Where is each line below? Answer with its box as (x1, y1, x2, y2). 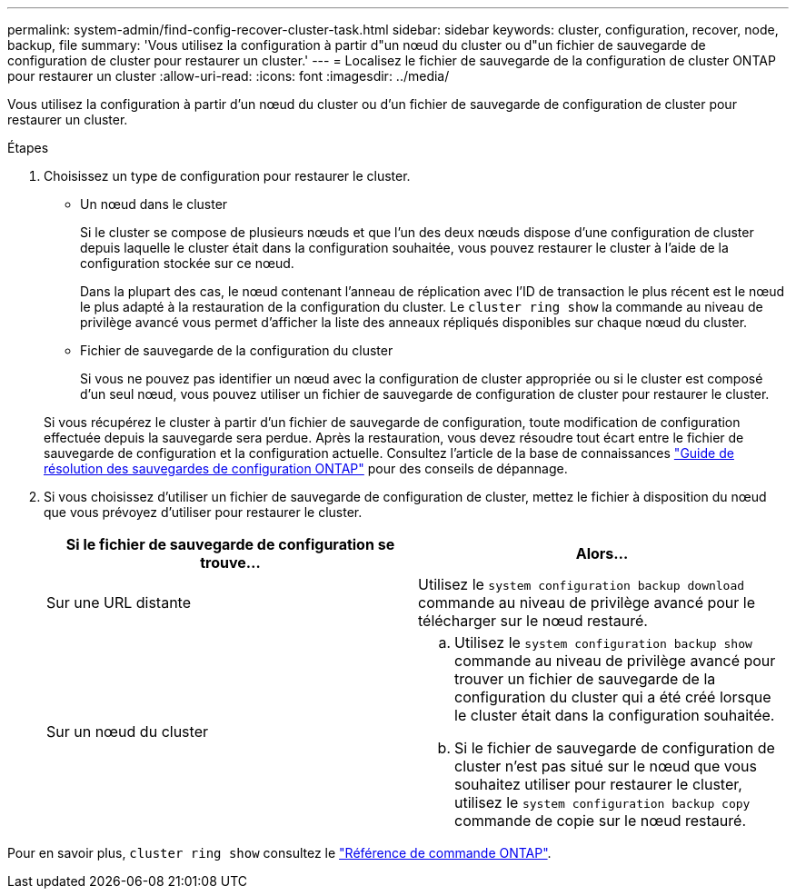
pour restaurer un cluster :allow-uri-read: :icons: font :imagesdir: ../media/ (7, 68, 450, 84)
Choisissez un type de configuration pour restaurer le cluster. (44, 168, 411, 184)
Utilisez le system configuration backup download (418, 575, 745, 593)
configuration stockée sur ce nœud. (80, 255, 294, 271)
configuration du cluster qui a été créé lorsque (454, 688, 771, 706)
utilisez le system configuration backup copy (454, 793, 751, 811)
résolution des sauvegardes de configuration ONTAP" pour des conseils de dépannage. (44, 461, 568, 476)
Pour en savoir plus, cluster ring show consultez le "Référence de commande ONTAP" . (7, 845, 552, 861)
